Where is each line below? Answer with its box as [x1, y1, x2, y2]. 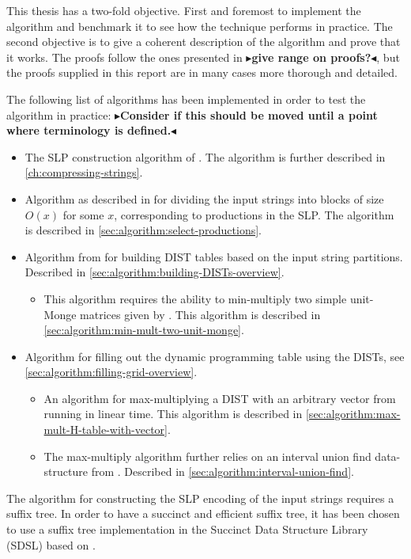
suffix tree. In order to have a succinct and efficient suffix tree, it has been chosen [6, 505, 400, 522]
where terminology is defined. [6, 122, 172, 139]
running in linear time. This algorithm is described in [43, 405, 303, 422]
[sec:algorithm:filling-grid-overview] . [25, 363, 198, 380]
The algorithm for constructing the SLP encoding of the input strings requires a [6, 489, 394, 506]
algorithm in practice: [6, 106, 111, 123]
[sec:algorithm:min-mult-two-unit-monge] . [43, 321, 244, 338]
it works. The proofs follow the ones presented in [6, 48, 243, 65]
